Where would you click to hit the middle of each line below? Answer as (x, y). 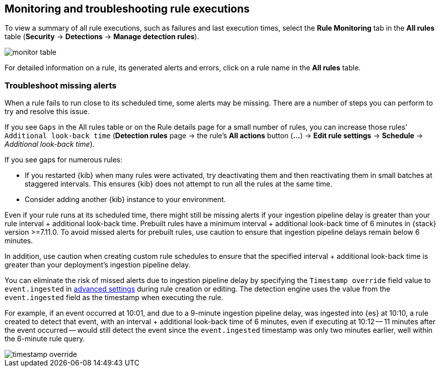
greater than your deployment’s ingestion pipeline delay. (98, 265)
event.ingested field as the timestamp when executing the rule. (114, 298)
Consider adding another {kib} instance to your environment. (125, 200)
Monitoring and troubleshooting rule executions (127, 9)
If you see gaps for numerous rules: (63, 160)
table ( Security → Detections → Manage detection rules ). (102, 37)
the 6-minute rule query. (45, 339)
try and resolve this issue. (47, 112)
